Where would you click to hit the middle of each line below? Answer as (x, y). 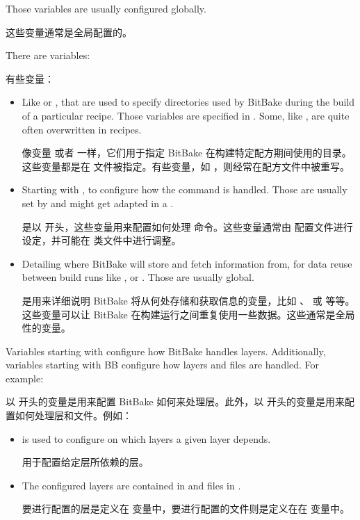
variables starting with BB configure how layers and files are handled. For (163, 365)
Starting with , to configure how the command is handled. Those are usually (185, 189)
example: (25, 378)
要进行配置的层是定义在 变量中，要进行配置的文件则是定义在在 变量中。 (186, 509)
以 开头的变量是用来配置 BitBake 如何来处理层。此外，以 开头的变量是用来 (175, 401)
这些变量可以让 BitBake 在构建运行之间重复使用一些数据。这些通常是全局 (188, 314)
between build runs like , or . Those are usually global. (138, 277)
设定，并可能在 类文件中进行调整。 (101, 240)
